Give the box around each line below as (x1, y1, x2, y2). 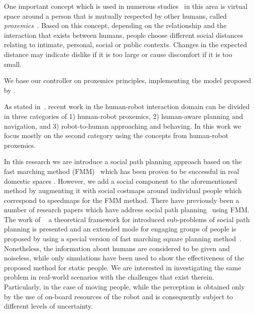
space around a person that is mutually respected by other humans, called (4, 10, 227, 21)
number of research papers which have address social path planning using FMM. (4, 204, 250, 215)
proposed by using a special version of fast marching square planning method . (4, 233, 242, 244)
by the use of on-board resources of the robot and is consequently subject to (4, 291, 233, 301)
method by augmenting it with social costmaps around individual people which (4, 185, 242, 196)
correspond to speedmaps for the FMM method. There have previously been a (4, 195, 239, 205)
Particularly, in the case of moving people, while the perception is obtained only (4, 282, 245, 292)
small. (4, 58, 22, 69)
